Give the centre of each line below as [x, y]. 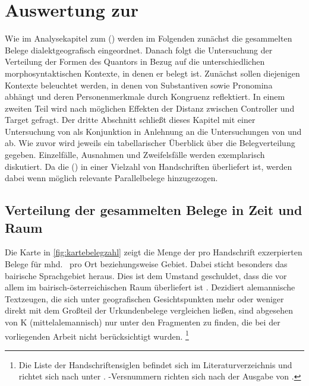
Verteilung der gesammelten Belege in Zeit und [154, 210]
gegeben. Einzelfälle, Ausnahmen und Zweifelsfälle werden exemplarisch [135, 155]
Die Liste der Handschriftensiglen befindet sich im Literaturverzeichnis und [155, 364]
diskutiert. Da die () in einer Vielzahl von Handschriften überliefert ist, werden [149, 166]
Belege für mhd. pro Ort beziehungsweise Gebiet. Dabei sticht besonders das [146, 264]
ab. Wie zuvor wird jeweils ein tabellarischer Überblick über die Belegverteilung [150, 143]
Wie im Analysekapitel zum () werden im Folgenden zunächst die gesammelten [149, 38]
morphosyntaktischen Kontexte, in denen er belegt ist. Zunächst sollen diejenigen [152, 73]
